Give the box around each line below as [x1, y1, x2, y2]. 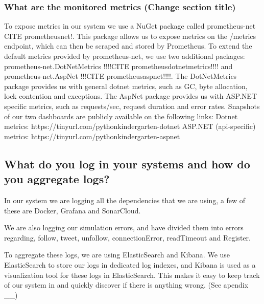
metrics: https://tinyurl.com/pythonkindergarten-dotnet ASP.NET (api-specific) [4, 121, 256, 132]
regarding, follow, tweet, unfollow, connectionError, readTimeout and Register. [4, 232, 251, 243]
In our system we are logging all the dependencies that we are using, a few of [4, 194, 246, 205]
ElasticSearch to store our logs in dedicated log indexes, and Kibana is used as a [4, 259, 256, 270]
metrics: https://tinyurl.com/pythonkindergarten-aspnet [4, 131, 180, 141]
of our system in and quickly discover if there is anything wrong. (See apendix [4, 279, 249, 290]
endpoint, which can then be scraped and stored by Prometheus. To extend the [4, 40, 252, 51]
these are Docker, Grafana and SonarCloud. [4, 205, 141, 215]
